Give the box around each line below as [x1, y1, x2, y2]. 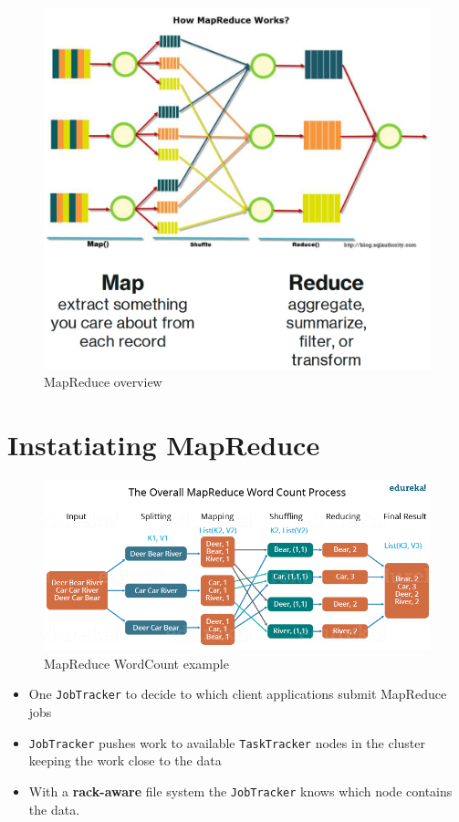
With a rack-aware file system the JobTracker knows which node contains [28, 781, 453, 800]
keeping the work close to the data [28, 751, 222, 770]
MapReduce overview [44, 372, 162, 391]
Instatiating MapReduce [7, 426, 320, 463]
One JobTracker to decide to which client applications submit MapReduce [28, 684, 447, 703]
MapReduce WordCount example [44, 653, 229, 672]
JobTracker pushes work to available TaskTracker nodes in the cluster [28, 733, 426, 752]
